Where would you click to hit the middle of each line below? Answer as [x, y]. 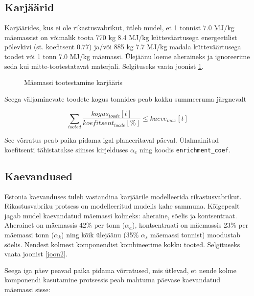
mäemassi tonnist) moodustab [195, 234]
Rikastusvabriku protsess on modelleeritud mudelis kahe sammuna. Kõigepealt [122, 206]
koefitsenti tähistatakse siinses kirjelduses [66, 149]
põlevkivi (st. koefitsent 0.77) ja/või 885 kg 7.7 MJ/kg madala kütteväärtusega [123, 47]
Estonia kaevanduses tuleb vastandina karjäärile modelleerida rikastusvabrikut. [123, 196]
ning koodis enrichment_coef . [185, 149]
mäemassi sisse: [27, 289]
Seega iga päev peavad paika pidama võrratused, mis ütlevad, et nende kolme [120, 270]
